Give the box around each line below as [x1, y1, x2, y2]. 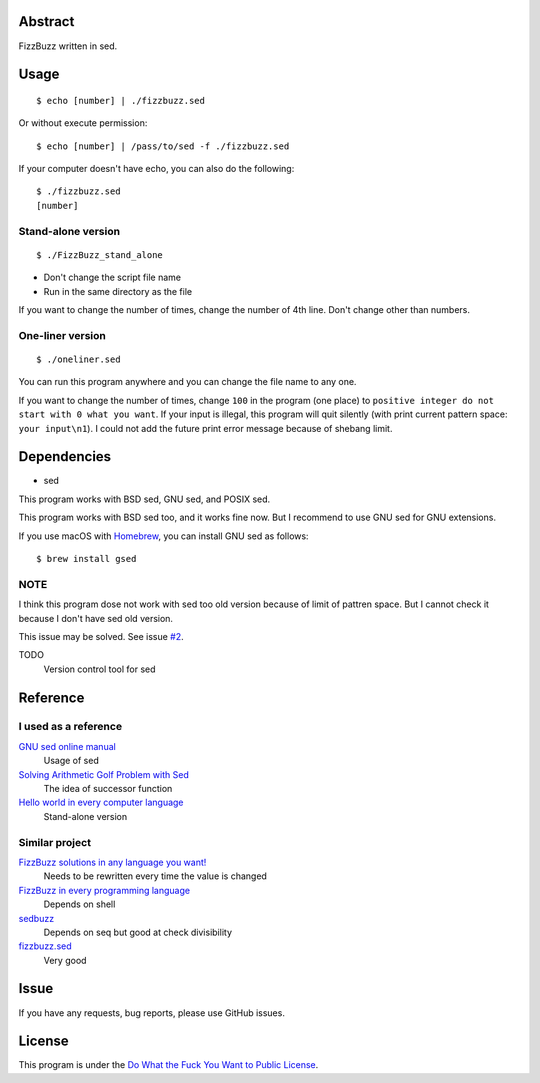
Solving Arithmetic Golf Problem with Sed [18, 768, 189, 780]
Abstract [18, 13, 75, 30]
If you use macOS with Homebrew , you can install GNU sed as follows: [18, 530, 309, 542]
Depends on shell [43, 898, 116, 910]
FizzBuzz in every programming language [18, 884, 190, 896]
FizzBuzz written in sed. [18, 40, 118, 52]
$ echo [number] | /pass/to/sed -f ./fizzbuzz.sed [36, 140, 290, 152]
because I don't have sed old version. [18, 612, 174, 624]
